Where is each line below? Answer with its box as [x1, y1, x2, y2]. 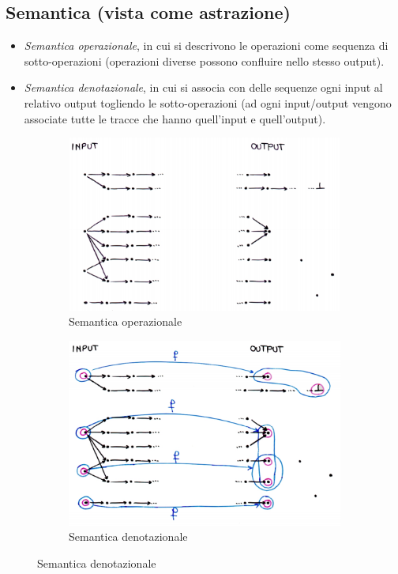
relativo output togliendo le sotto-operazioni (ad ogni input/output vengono [24, 94, 392, 111]
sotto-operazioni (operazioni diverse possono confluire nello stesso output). [24, 52, 385, 69]
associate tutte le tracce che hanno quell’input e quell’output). [24, 110, 326, 127]
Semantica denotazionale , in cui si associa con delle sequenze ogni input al [24, 79, 383, 96]
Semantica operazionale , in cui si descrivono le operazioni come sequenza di [24, 37, 389, 54]
